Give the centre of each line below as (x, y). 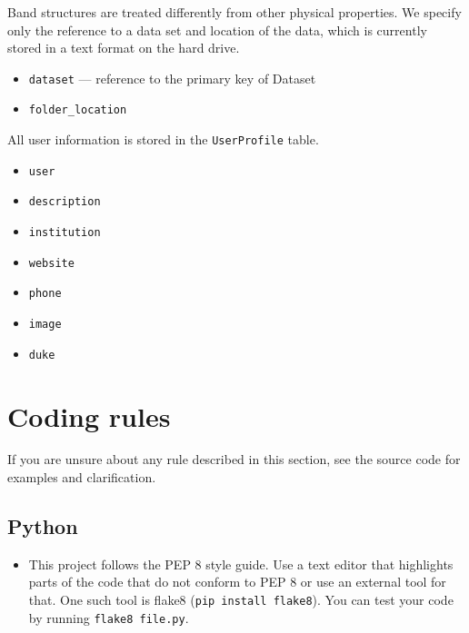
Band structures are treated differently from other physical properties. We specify (234, 12)
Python (43, 526)
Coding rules (89, 415)
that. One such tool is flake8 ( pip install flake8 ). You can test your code (241, 600)
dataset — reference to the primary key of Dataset (172, 78)
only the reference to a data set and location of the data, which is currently (217, 30)
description (65, 202)
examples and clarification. (82, 477)
